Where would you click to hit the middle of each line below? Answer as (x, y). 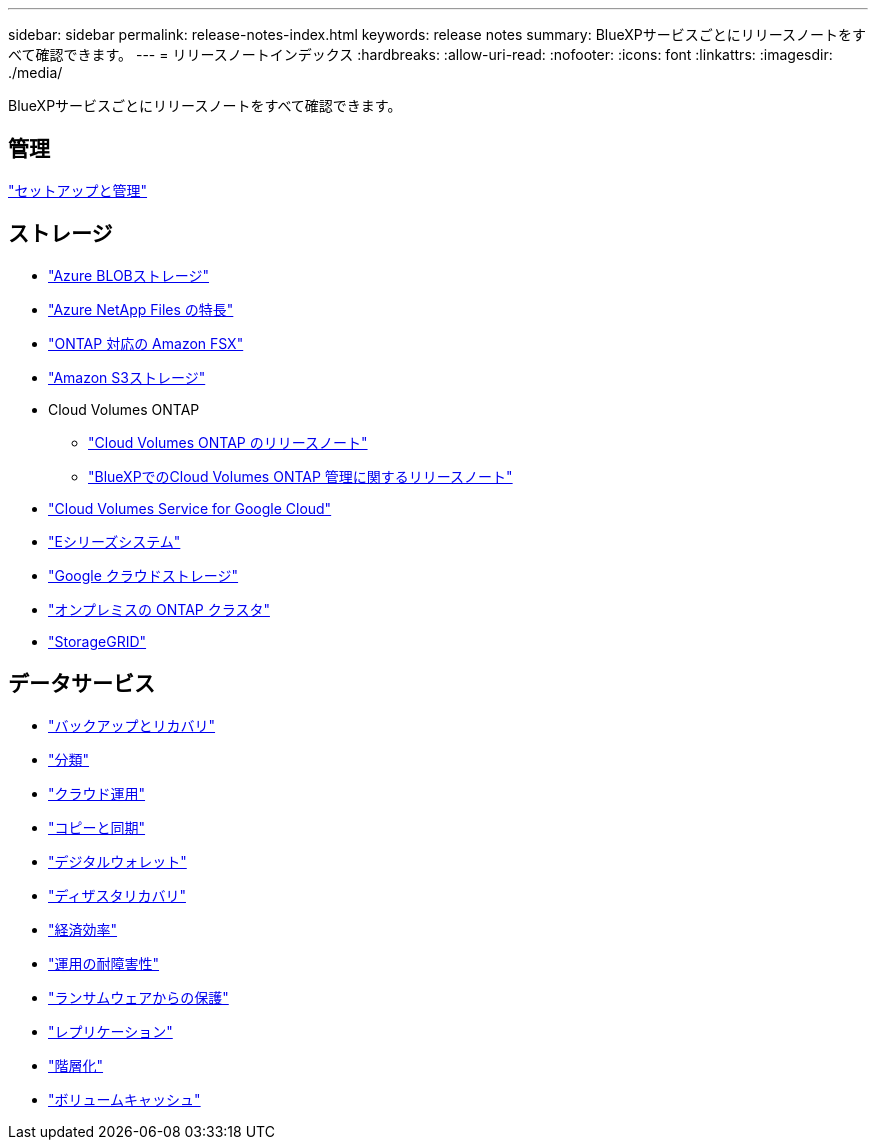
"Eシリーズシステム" (114, 541)
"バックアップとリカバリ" (132, 725)
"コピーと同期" (97, 827)
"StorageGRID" (97, 641)
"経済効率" (83, 929)
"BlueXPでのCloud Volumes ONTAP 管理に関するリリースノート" (300, 476)
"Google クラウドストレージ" (143, 575)
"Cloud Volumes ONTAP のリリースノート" (228, 442)
